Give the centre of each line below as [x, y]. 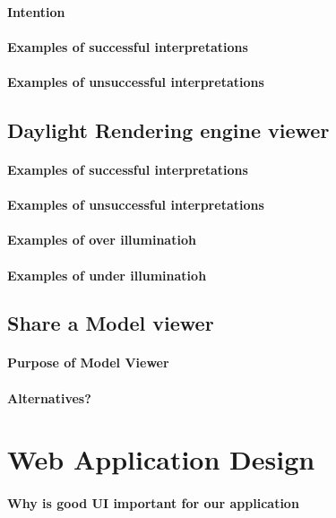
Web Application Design [161, 459]
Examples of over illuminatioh [102, 240]
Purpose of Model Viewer [88, 363]
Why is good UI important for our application [153, 503]
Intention [36, 11]
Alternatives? [49, 397]
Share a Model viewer [111, 323]
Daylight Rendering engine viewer [168, 129]
